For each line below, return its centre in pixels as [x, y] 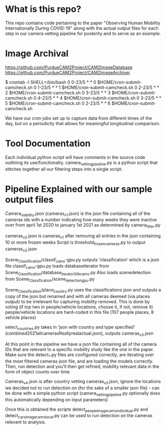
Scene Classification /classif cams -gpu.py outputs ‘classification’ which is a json [82, 260]
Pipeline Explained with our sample [79, 189]
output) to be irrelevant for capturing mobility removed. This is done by [78, 301]
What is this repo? [43, 9]
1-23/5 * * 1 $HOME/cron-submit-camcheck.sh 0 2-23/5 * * [98, 87]
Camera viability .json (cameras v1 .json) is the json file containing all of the [78, 214]
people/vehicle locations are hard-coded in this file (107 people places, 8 [80, 312]
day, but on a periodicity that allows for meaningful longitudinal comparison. [83, 123]
